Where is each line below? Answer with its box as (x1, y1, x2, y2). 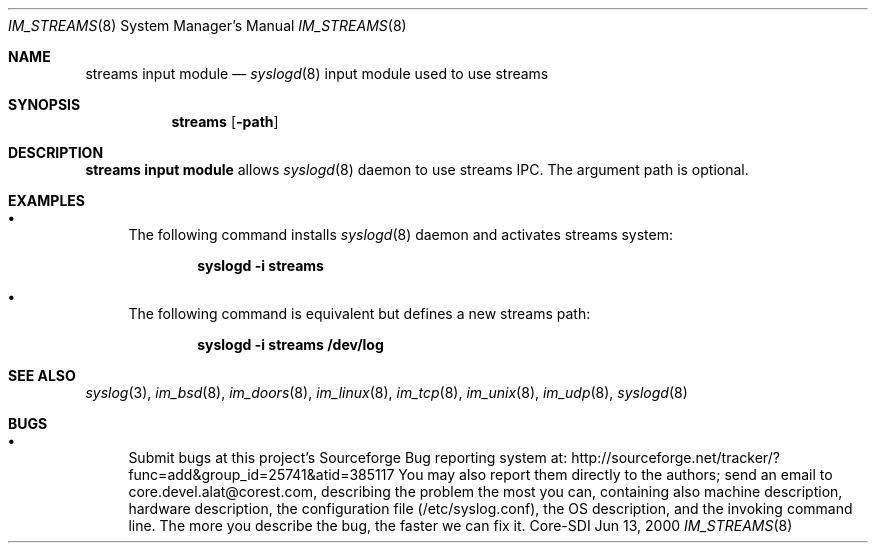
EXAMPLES (8, 192, 85, 209)
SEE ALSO (8, 367, 76, 384)
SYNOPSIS (8, 96, 81, 113)
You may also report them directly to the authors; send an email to (398, 466, 833, 483)
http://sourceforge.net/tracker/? (571, 449, 780, 466)
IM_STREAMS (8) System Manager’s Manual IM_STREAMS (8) (8, 17, 407, 34)
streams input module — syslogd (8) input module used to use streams (85, 65, 549, 82)
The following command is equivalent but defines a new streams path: (128, 305, 591, 322)
